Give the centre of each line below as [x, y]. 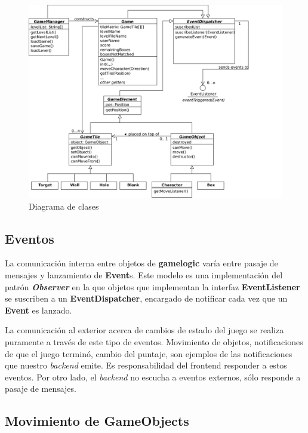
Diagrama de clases [64, 206]
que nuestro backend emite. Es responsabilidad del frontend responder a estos [146, 365]
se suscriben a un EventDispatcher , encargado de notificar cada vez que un [146, 298]
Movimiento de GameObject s [97, 421]
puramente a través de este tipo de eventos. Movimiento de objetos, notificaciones [154, 341]
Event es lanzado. [38, 310]
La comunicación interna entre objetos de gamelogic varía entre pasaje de [141, 263]
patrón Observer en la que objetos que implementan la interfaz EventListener [153, 286]
